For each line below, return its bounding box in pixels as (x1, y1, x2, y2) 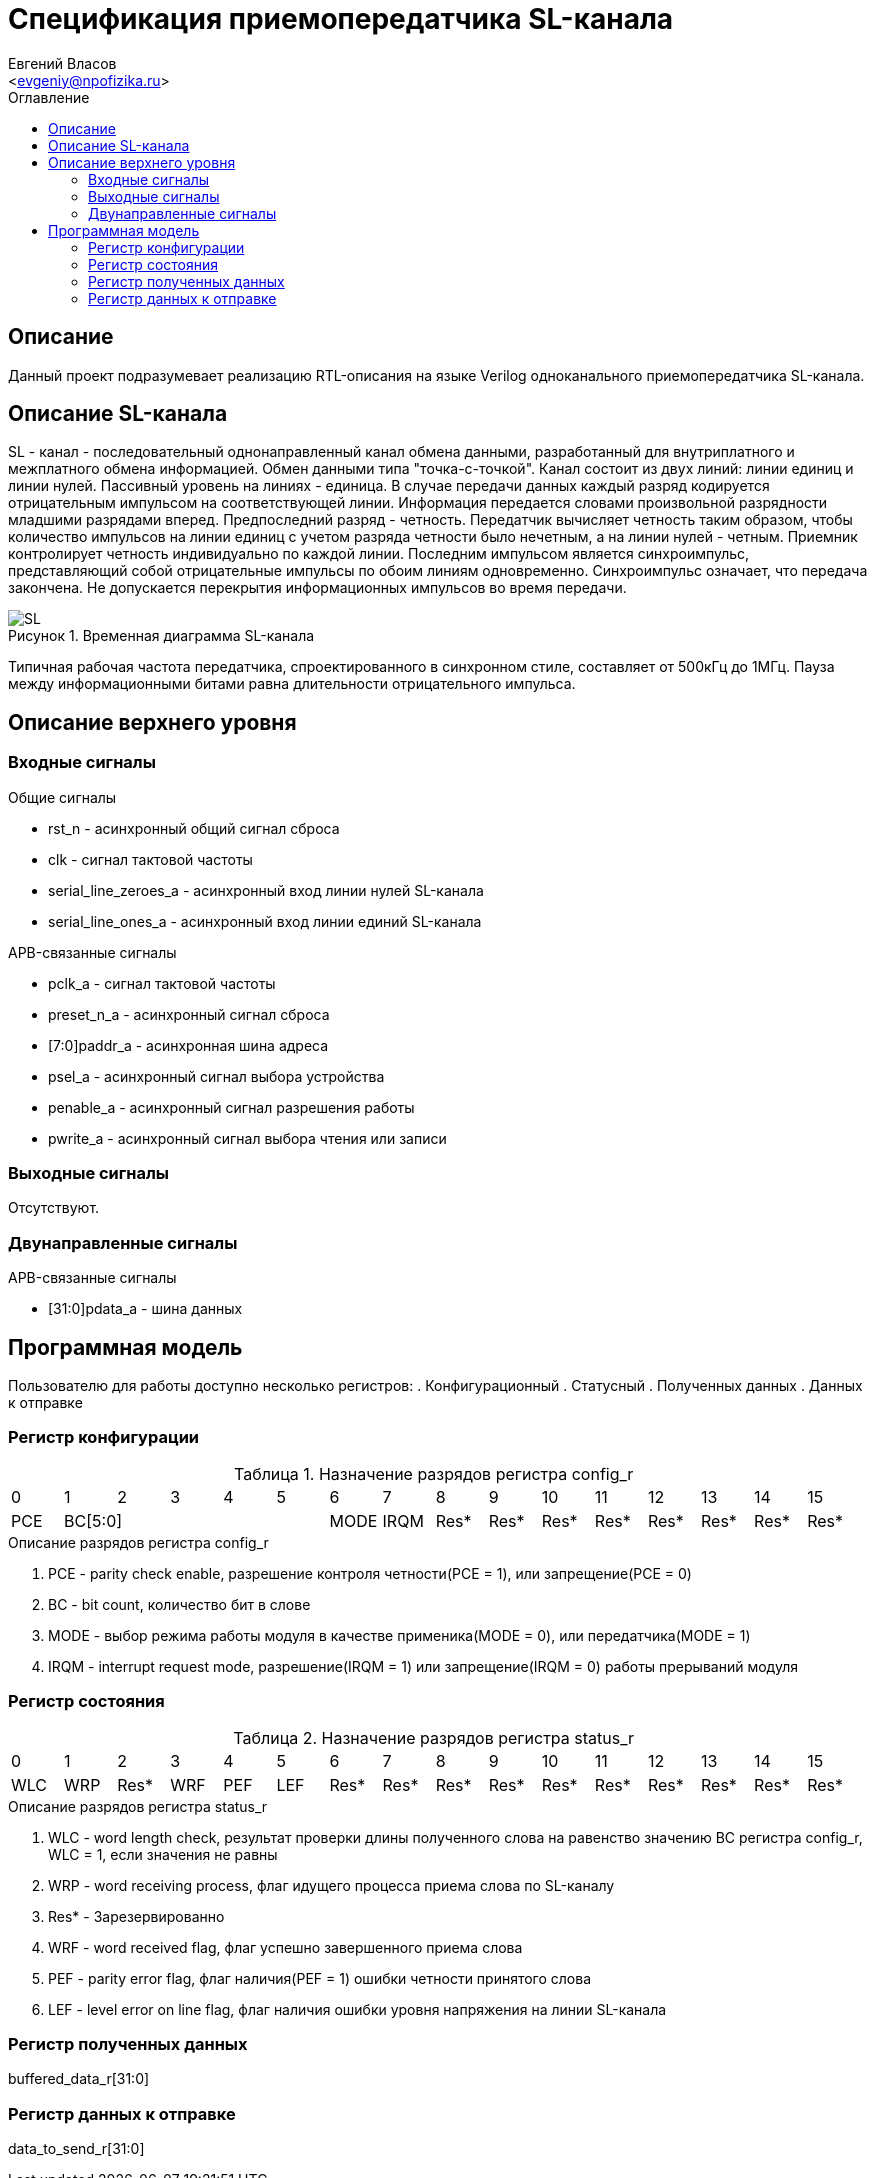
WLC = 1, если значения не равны (48, 1845, 278, 1863)
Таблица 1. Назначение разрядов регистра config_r (234, 1463, 634, 1484)
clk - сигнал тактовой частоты (48, 850, 253, 868)
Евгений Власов (8, 54, 117, 72)
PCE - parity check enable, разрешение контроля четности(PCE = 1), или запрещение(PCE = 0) (48, 1564, 692, 1582)
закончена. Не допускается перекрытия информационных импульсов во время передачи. (8, 579, 627, 597)
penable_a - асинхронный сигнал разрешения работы (48, 1098, 415, 1116)
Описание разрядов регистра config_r (8, 1533, 269, 1551)
